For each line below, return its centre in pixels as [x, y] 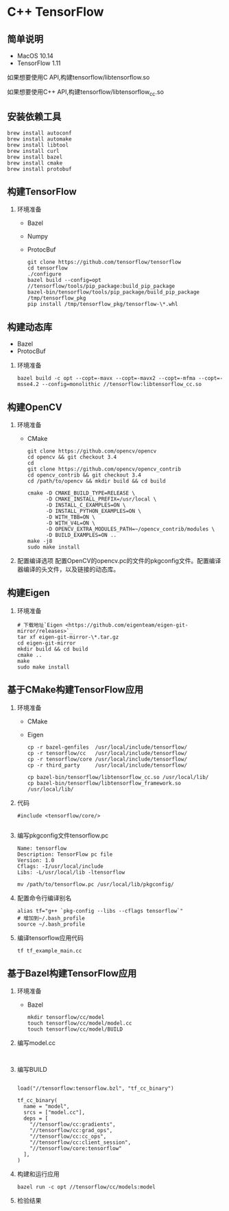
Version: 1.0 [36, 860]
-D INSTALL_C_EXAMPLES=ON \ [86, 505]
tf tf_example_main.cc [49, 950]
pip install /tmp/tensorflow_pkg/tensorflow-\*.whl [103, 304]
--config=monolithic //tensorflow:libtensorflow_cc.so [122, 385]
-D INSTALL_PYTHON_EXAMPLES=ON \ [94, 512]
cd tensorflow [47, 268]
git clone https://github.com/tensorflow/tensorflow [104, 262]
